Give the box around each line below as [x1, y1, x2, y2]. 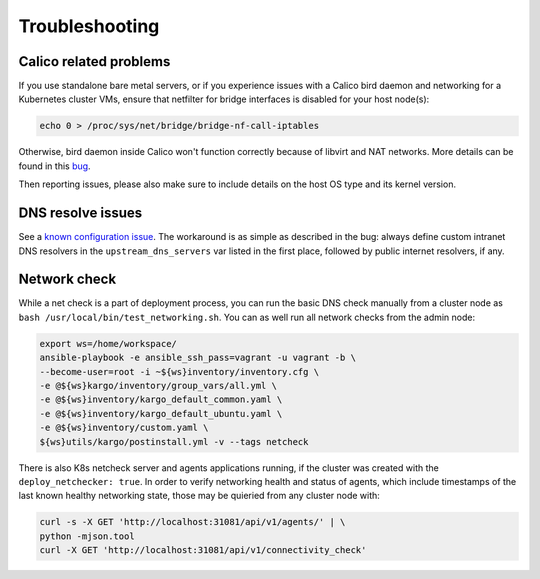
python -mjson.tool [39, 530, 135, 542]
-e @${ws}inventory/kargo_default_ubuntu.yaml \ [39, 408, 283, 419]
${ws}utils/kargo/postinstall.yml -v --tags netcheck [39, 436, 309, 447]
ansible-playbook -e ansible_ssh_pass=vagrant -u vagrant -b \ [39, 352, 357, 364]
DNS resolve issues [18, 205, 143, 222]
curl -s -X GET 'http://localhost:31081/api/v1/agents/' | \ [39, 516, 346, 528]
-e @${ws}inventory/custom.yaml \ [39, 422, 209, 434]
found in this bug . [18, 160, 91, 172]
